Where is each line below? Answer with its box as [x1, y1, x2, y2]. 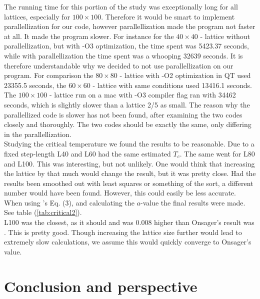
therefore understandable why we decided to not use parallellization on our [4, 60, 233, 70]
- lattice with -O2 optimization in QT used [119, 70, 251, 80]
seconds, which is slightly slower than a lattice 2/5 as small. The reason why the [4, 99, 250, 109]
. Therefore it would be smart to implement [101, 11, 235, 21]
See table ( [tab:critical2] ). [4, 207, 82, 217]
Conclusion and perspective [4, 275, 197, 296]
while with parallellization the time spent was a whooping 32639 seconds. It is [4, 50, 243, 60]
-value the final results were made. [140, 197, 245, 207]
